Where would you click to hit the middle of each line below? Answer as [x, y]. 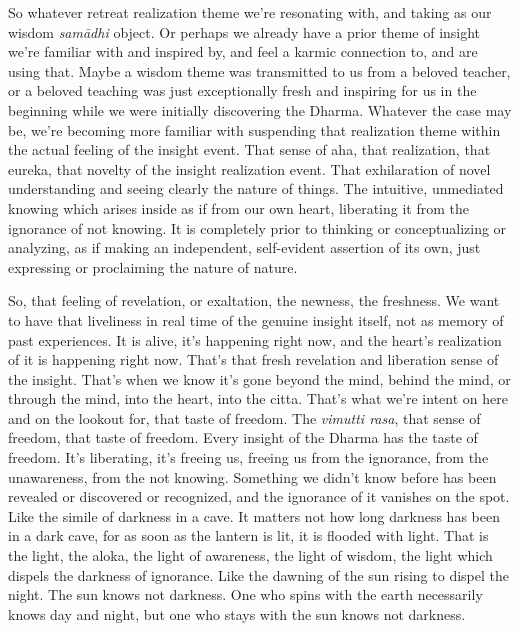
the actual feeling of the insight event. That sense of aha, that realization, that [249, 149]
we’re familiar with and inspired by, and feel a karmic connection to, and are [243, 51]
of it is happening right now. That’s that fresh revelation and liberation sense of [253, 359]
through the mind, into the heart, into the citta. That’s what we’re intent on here [258, 398]
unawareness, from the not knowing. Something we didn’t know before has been [252, 476]
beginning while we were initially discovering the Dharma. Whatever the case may [260, 109]
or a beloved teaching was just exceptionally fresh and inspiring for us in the [242, 90]
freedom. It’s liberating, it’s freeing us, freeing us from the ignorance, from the [248, 457]
